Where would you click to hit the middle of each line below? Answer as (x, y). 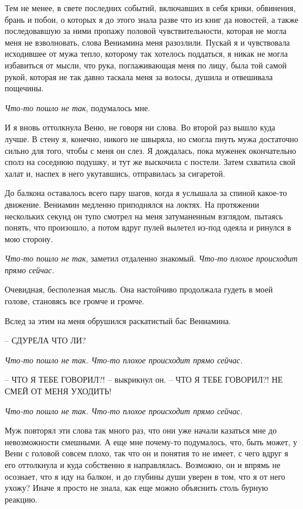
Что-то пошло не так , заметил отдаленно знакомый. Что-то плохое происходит (151, 258)
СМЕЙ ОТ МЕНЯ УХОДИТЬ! (58, 391)
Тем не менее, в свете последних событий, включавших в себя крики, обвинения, (150, 8)
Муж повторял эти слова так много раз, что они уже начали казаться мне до (141, 430)
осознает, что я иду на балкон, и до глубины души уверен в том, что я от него (145, 476)
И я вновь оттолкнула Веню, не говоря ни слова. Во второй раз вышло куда (140, 127)
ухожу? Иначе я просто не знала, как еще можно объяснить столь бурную (137, 488)
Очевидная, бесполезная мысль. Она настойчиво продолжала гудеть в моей (139, 289)
